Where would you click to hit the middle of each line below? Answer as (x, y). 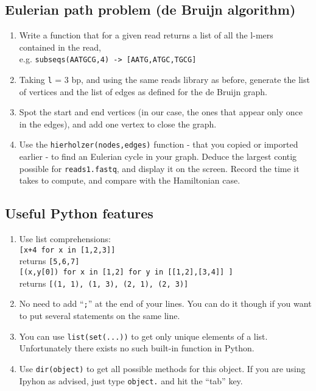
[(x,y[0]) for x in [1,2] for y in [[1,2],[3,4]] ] (126, 272)
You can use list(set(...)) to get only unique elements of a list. (143, 336)
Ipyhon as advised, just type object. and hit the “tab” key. (131, 380)
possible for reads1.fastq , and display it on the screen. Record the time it (159, 168)
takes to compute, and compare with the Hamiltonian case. (130, 180)
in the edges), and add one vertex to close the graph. (118, 124)
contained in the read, (60, 47)
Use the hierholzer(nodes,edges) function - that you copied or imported (159, 144)
